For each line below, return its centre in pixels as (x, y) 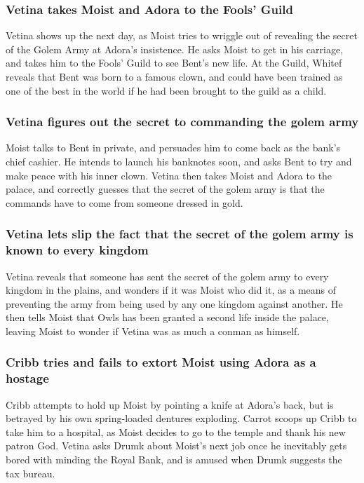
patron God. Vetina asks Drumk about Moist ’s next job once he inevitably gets (176, 445)
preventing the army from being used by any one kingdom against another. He (174, 303)
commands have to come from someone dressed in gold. (124, 202)
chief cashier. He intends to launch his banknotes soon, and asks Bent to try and (179, 161)
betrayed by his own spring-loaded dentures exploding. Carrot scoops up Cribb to (181, 418)
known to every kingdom (77, 250)
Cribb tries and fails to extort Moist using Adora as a (161, 362)
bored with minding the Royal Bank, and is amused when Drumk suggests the (174, 459)
